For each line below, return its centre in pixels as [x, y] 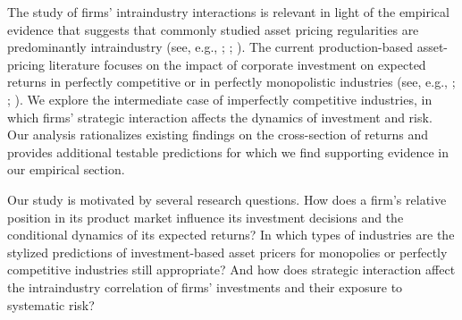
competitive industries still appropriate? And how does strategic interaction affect [231, 269]
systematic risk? [51, 304]
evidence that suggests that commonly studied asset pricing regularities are [213, 29]
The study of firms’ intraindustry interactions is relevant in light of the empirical [228, 12]
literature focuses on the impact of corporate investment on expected [237, 64]
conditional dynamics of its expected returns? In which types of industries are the [231, 235]
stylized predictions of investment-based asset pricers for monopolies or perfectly [227, 252]
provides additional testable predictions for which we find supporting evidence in [228, 152]
